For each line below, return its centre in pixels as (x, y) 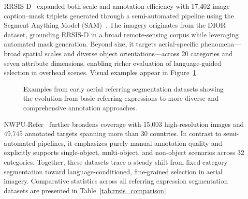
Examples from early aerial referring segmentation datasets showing (124, 88)
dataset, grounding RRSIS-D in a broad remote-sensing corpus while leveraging (121, 34)
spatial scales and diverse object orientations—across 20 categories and (128, 53)
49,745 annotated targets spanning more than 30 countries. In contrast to (113, 133)
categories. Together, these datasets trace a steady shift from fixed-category (116, 161)
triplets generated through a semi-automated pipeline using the (140, 15)
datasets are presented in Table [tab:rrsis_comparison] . (86, 190)
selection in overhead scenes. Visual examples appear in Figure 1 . (101, 72)
